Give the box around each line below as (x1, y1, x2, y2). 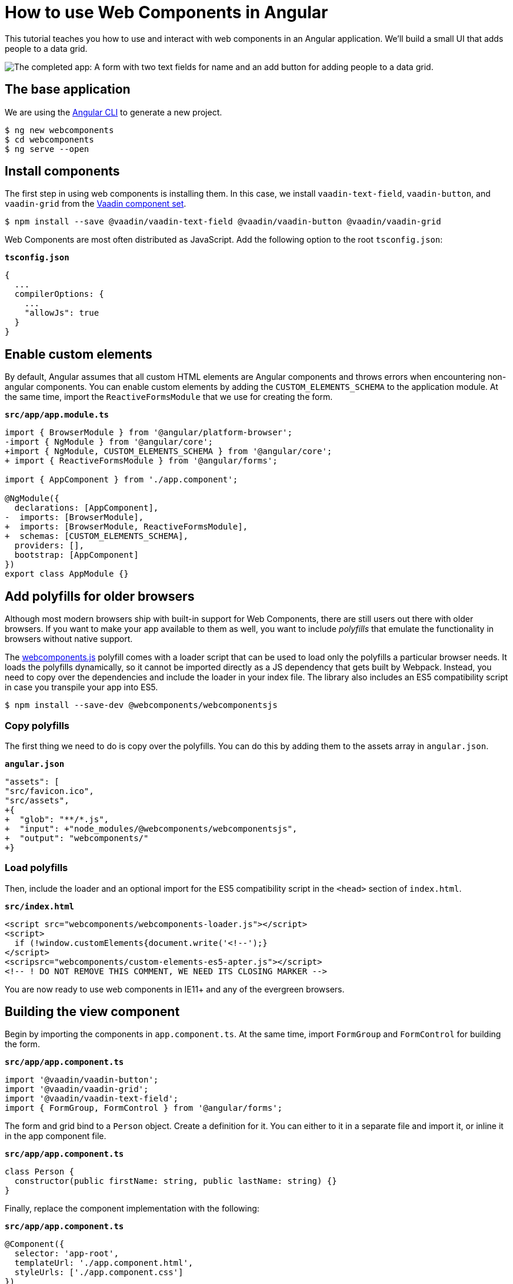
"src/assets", (5, 795, 69, 805)
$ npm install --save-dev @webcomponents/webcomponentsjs (5, 700, 278, 710)
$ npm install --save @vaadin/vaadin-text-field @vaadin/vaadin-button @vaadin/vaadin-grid (5, 217, 441, 227)
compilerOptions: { (14, 289, 104, 299)
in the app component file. (5, 1131, 106, 1141)
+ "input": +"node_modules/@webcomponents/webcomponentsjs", (5, 823, 298, 833)
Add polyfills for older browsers (5, 588, 195, 604)
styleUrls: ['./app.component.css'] (14, 1268, 184, 1278)
